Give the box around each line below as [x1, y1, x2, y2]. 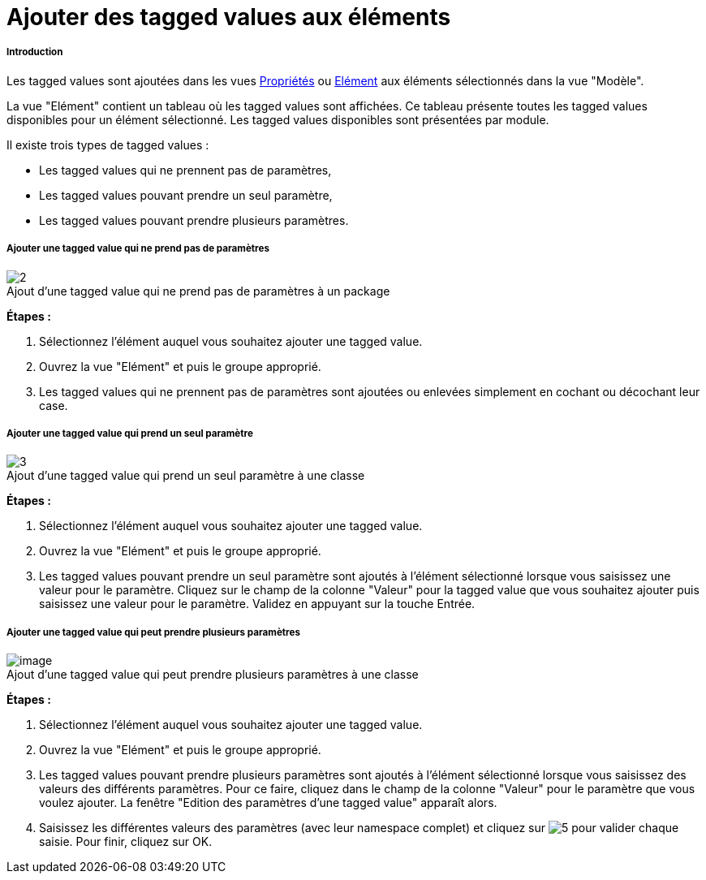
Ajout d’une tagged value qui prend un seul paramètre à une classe [6, 468, 365, 483]
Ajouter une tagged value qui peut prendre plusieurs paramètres [6, 626, 300, 638]
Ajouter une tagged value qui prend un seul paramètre [6, 427, 253, 439]
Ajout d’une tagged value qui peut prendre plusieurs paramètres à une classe [6, 667, 419, 682]
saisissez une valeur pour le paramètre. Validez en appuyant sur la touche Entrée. [39, 597, 476, 611]
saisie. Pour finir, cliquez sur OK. [39, 835, 213, 849]
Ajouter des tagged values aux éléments [6, 3, 451, 31]
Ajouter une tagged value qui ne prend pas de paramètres [6, 243, 269, 255]
